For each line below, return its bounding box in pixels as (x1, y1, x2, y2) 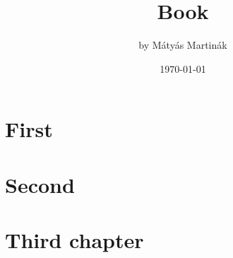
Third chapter (5, 225, 144, 254)
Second (5, 170, 75, 199)
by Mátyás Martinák (138, 37, 227, 52)
